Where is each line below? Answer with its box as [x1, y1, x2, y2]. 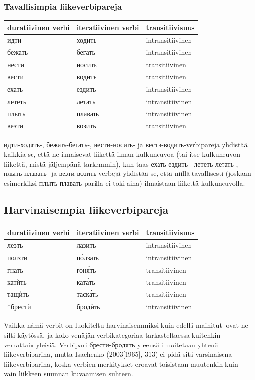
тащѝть [7, 289, 29, 299]
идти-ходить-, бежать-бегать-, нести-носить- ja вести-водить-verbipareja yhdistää [4, 139, 248, 149]
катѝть [7, 276, 27, 287]
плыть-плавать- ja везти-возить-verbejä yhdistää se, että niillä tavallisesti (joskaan [4, 168, 251, 178]
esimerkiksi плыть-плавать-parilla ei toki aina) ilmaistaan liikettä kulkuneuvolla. [4, 177, 245, 188]
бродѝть [76, 301, 100, 311]
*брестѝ [7, 301, 31, 311]
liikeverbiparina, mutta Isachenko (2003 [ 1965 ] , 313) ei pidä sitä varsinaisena [4, 349, 232, 359]
